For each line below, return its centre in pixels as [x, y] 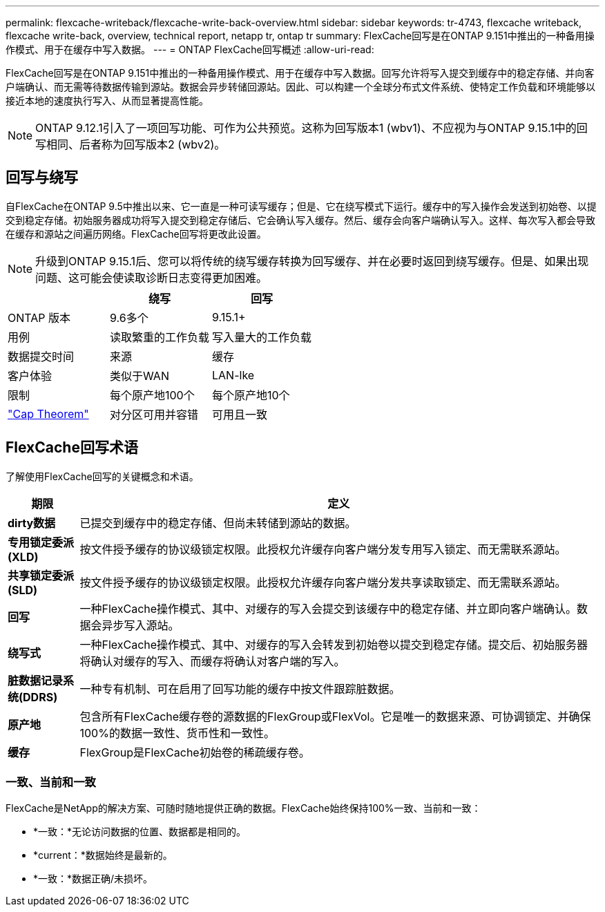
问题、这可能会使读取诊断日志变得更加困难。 [152, 277]
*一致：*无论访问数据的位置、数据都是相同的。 [140, 832]
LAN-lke [233, 375]
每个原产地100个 [152, 395]
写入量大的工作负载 [262, 337]
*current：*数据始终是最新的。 [103, 855]
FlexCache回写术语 [72, 448]
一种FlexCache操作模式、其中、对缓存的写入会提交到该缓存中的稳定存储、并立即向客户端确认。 [328, 608]
